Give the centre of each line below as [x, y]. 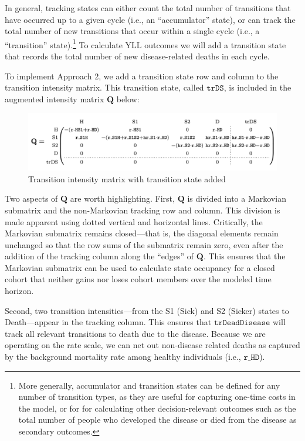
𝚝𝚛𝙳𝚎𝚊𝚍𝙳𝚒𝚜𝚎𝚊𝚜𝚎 [242, 323]
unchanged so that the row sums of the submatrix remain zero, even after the [144, 244]
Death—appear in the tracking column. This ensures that [108, 322]
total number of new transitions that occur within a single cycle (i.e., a [132, 31]
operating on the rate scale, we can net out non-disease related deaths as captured [152, 345]
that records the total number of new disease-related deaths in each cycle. [137, 56]
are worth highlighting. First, [122, 198]
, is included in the [257, 87]
